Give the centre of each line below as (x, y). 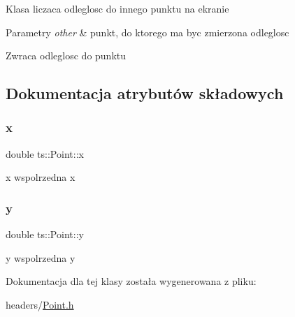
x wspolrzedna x (41, 177)
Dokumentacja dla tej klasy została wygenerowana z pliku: (131, 281)
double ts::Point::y (45, 234)
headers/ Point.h (40, 304)
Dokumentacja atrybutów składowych (145, 93)
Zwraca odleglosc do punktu (66, 56)
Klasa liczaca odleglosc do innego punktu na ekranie (117, 8)
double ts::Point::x (45, 153)
